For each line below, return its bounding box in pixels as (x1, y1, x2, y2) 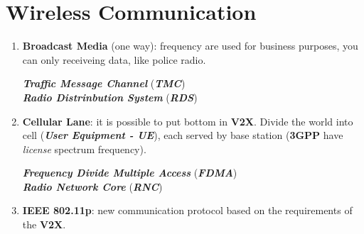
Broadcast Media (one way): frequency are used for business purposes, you (22, 38, 358, 53)
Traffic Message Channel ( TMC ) (22, 76, 186, 91)
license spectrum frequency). (22, 141, 146, 156)
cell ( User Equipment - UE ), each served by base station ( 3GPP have (22, 128, 343, 143)
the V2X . (22, 217, 66, 232)
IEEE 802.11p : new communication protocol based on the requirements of (22, 203, 353, 218)
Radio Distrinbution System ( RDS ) (22, 89, 198, 104)
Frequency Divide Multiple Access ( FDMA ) (22, 165, 237, 180)
